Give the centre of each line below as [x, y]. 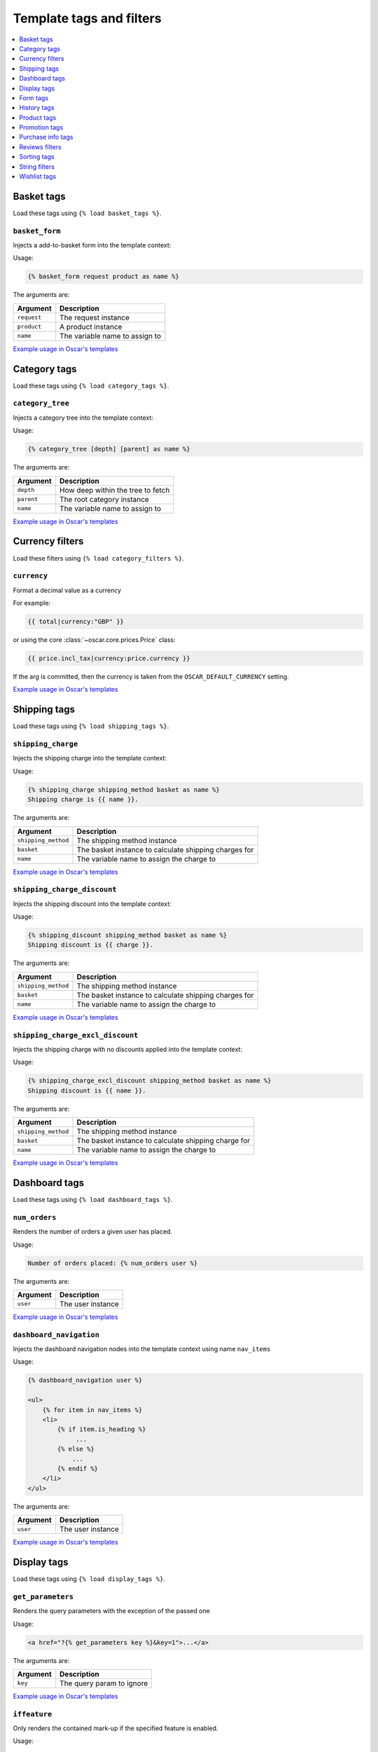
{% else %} [76, 1449]
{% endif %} [77, 1469]
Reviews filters [41, 146]
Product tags [38, 117]
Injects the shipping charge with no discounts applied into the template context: [128, 1049]
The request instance [94, 317]
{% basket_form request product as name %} [104, 276]
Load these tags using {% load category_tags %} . [91, 385]
